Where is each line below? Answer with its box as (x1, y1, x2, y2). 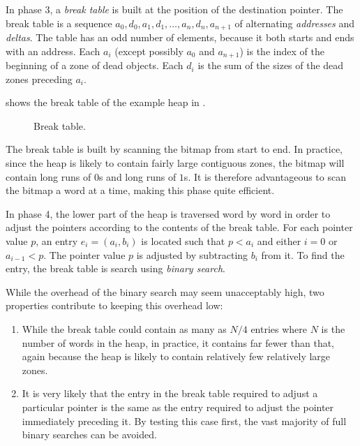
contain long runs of (6, 169, 91, 184)
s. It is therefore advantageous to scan (183, 169, 346, 184)
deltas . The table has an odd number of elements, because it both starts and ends (6, 30, 354, 45)
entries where (250, 322, 308, 336)
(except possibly (114, 43, 183, 58)
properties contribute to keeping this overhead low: (6, 298, 223, 313)
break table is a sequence (6, 15, 112, 30)
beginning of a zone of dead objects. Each (6, 58, 183, 73)
